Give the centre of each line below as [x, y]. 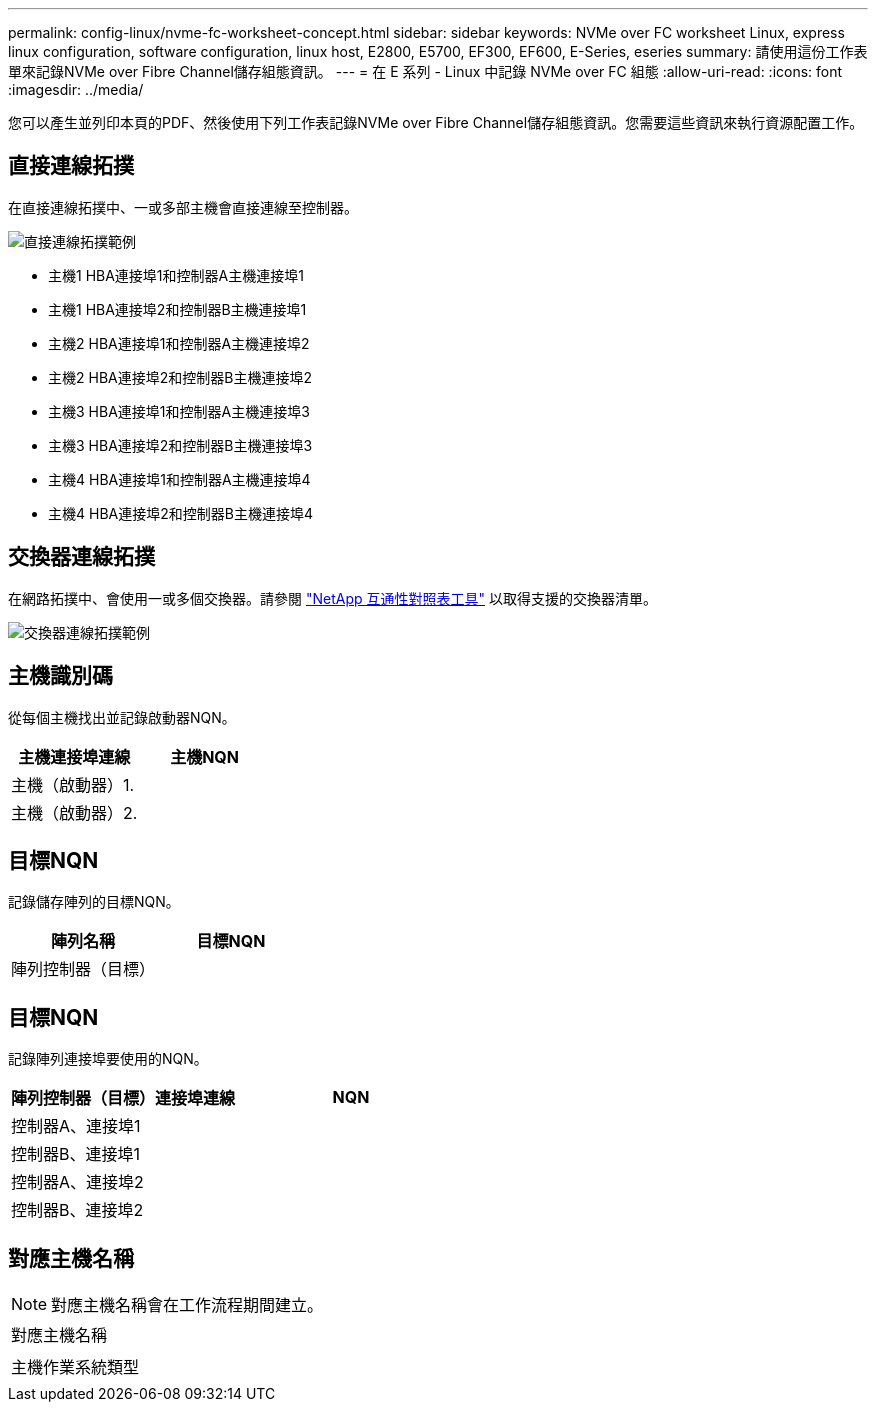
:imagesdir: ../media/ [76, 89]
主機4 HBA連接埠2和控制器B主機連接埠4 [180, 513]
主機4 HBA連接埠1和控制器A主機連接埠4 [179, 479]
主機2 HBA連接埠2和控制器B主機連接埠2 [180, 377]
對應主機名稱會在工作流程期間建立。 [187, 1305]
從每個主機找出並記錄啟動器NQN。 [122, 717]
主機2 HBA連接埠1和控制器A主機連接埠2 [179, 343]
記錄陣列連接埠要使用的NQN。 [108, 1059]
